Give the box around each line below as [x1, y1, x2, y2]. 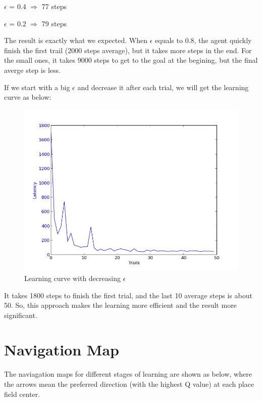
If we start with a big [4, 82, 70, 92]
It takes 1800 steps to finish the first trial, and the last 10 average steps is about [4, 290, 252, 300]
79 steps [41, 18, 67, 28]
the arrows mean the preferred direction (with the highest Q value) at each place [4, 379, 254, 389]
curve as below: [4, 92, 51, 102]
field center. [4, 388, 40, 399]
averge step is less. [4, 64, 61, 75]
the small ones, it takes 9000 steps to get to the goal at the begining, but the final [4, 55, 258, 65]
